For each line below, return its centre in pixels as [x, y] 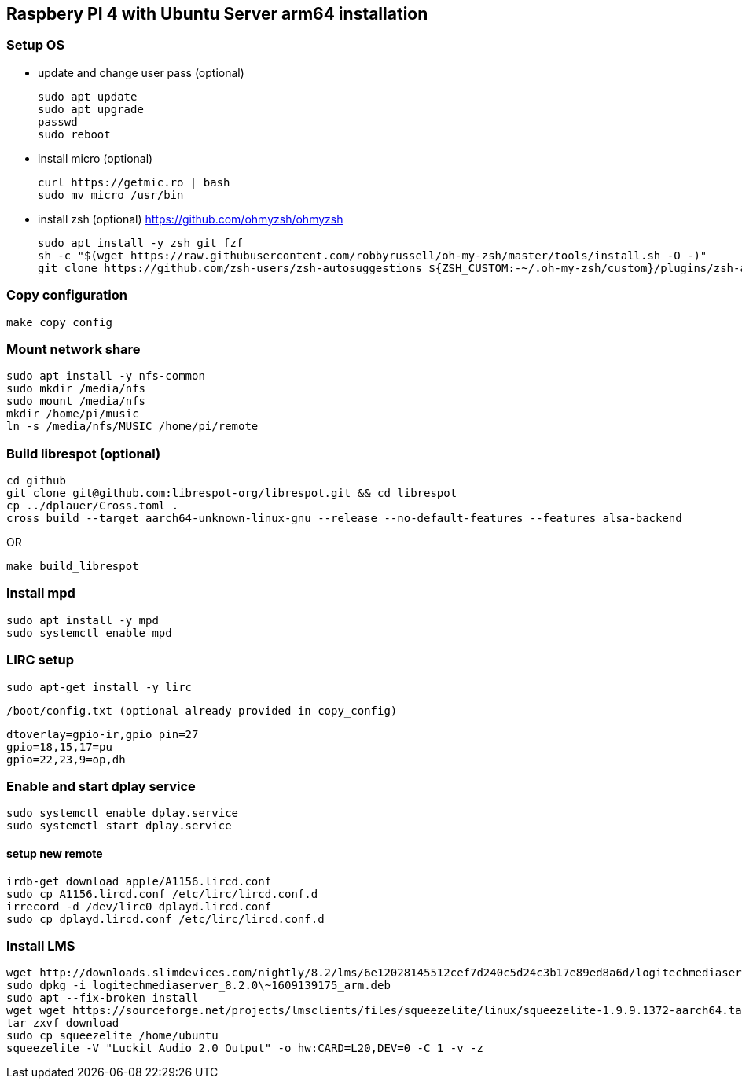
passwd [58, 121]
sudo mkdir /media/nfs [76, 389]
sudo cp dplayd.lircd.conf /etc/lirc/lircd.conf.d [165, 919]
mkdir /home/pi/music [73, 414]
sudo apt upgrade [91, 109]
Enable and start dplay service [101, 786]
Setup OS [36, 45]
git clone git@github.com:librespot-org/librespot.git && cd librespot [232, 493]
